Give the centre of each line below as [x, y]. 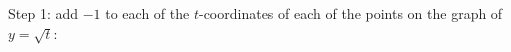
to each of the [147, 13]
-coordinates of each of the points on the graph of [350, 13]
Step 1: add [43, 13]
